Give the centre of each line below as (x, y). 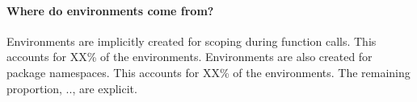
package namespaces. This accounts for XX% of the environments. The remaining (208, 72)
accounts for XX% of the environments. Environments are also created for (190, 57)
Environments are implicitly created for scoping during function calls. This (192, 41)
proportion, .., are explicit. (72, 88)
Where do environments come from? (110, 10)
